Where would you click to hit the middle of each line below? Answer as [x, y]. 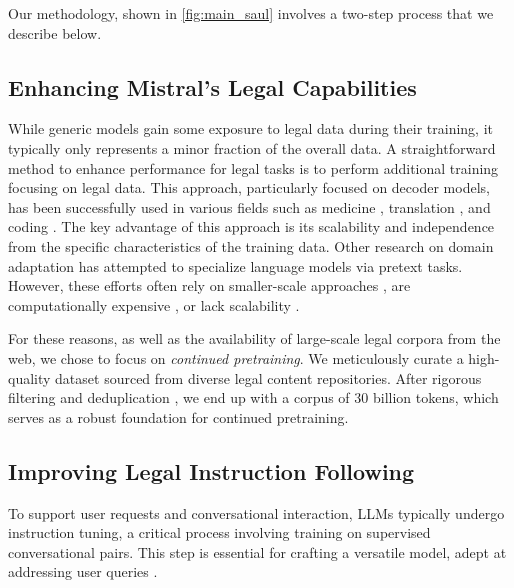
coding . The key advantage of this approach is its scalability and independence [251, 226]
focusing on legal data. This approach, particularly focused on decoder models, [249, 187]
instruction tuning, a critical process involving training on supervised [219, 532]
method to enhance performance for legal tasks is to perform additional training [253, 167]
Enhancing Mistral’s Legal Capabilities [212, 86]
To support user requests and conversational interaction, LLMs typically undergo [256, 512]
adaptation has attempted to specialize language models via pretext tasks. [235, 265]
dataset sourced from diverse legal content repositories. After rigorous [268, 377]
